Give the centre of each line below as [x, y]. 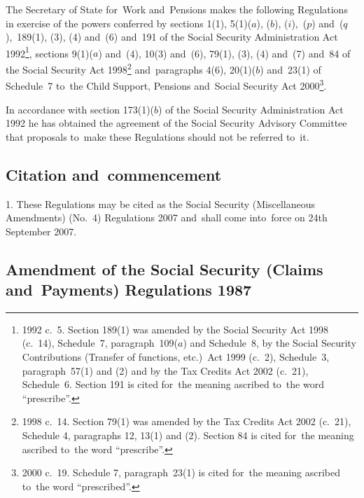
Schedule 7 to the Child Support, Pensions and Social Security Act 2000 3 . [166, 84]
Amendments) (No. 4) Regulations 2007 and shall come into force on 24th [167, 217]
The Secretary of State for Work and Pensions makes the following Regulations [177, 9]
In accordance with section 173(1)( [80, 109]
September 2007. [41, 231]
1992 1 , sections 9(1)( [49, 52]
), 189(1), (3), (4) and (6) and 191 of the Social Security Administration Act [172, 37]
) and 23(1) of [290, 69]
